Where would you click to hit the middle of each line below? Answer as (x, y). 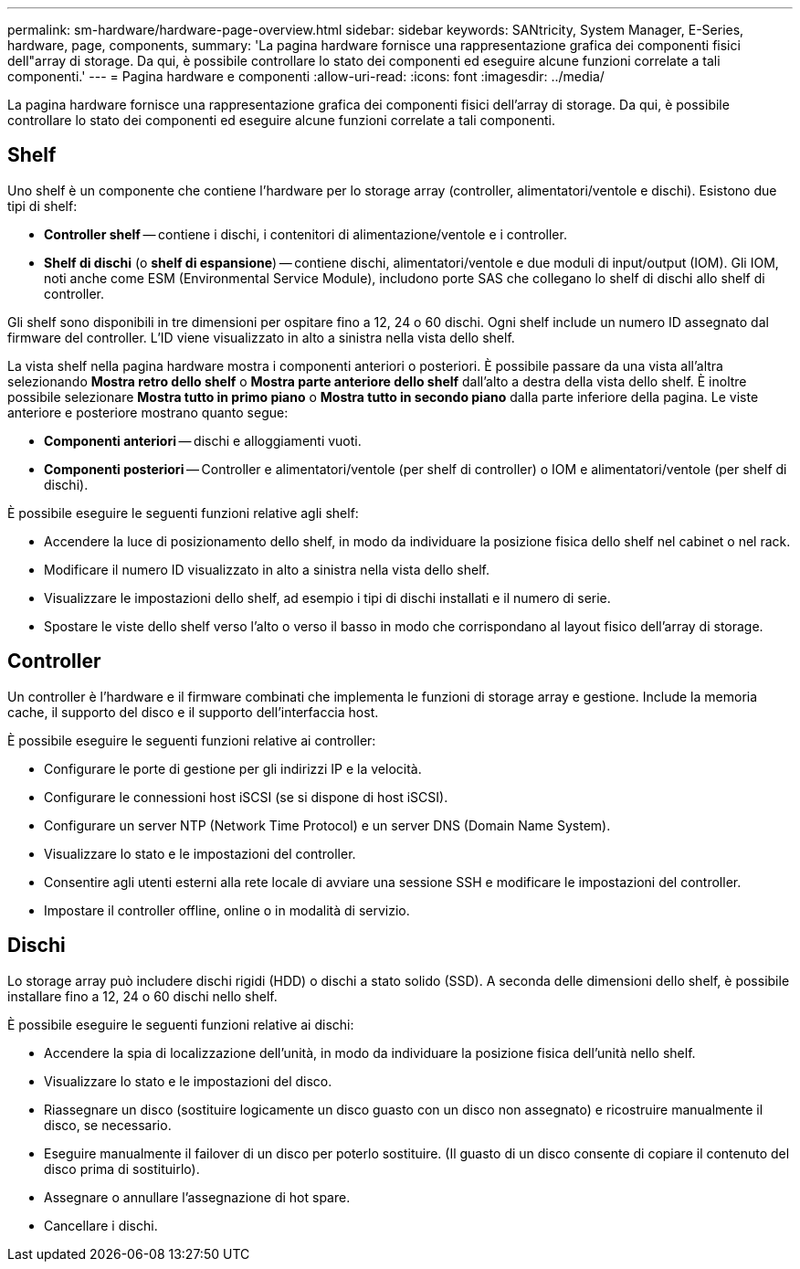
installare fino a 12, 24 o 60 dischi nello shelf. (142, 996)
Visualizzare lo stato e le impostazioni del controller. (200, 853)
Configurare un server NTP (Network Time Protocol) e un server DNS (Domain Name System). (327, 825)
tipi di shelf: (42, 206)
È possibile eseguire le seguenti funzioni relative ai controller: (192, 740)
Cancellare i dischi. (101, 1225)
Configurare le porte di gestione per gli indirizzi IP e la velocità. (233, 768)
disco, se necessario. (108, 1125)
